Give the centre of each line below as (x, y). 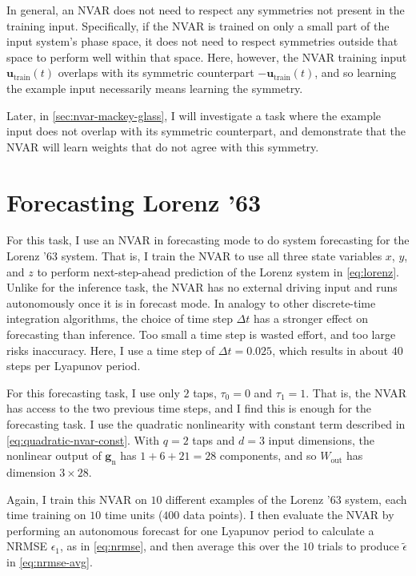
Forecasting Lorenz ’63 (134, 201)
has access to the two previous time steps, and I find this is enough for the (189, 408)
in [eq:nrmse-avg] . (50, 561)
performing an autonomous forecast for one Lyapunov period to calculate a (190, 530)
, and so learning (356, 73)
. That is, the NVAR (356, 392)
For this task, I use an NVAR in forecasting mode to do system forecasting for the (208, 240)
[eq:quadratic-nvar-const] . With (83, 439)
